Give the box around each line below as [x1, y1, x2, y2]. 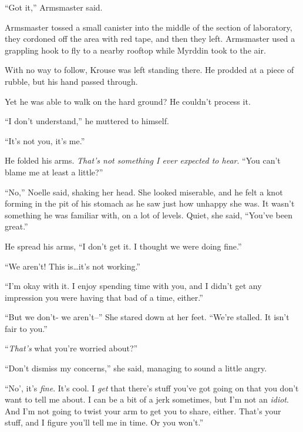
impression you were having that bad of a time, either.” [5, 291, 203, 303]
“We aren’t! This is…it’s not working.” [5, 260, 140, 272]
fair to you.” [5, 322, 48, 334]
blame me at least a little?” [5, 165, 103, 178]
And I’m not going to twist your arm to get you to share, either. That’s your [5, 404, 281, 417]
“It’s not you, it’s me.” [5, 134, 85, 147]
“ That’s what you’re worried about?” [5, 342, 138, 354]
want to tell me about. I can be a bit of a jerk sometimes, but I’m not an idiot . [5, 393, 289, 406]
